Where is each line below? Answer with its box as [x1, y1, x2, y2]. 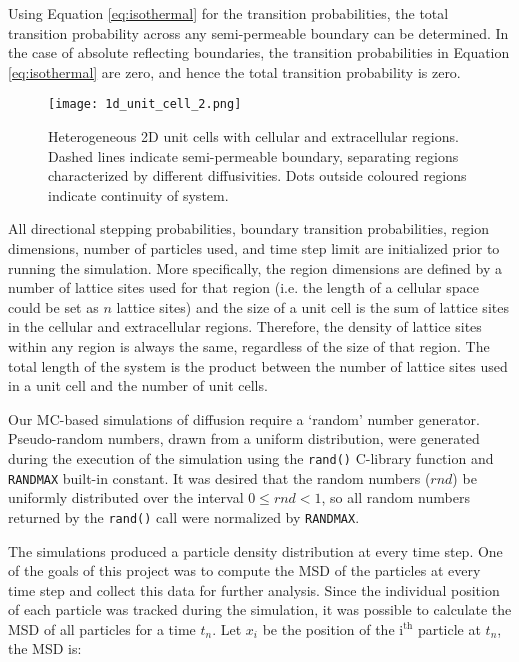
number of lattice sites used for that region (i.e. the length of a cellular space [8, 277, 480, 298]
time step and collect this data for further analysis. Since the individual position [8, 579, 500, 600]
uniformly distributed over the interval [8, 487, 244, 508]
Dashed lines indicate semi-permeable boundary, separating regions [48, 145, 459, 166]
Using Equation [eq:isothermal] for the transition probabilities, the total [8, 3, 449, 23]
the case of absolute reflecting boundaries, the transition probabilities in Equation [8, 42, 510, 63]
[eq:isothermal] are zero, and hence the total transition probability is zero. [8, 61, 461, 82]
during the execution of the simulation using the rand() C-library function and [8, 447, 494, 468]
